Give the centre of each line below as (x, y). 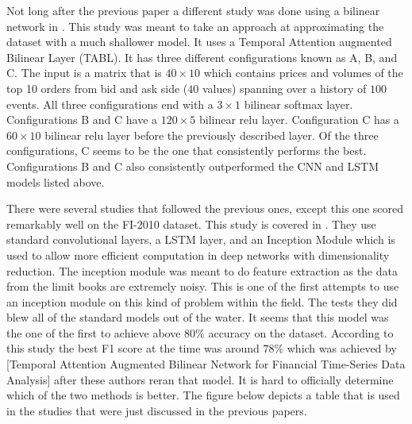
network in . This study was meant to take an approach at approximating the (195, 26)
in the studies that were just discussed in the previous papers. (157, 410)
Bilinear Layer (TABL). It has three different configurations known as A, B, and (202, 57)
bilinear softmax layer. (298, 104)
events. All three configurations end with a (110, 104)
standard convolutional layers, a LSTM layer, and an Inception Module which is (201, 239)
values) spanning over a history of (284, 88)
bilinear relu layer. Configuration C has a (299, 119)
